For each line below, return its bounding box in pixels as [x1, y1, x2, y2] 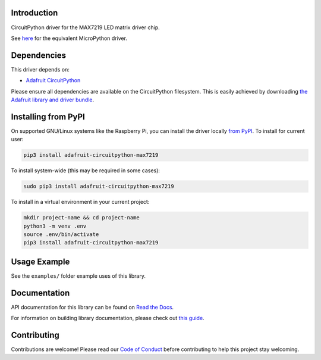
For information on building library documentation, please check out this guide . [11, 315, 204, 322]
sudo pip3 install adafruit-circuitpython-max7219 [23, 183, 175, 190]
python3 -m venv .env [23, 222, 87, 229]
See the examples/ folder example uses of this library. [11, 272, 146, 280]
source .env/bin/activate [23, 231, 99, 238]
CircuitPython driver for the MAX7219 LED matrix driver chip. [11, 24, 160, 31]
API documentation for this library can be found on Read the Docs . [11, 303, 174, 311]
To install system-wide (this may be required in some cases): [11, 167, 160, 174]
